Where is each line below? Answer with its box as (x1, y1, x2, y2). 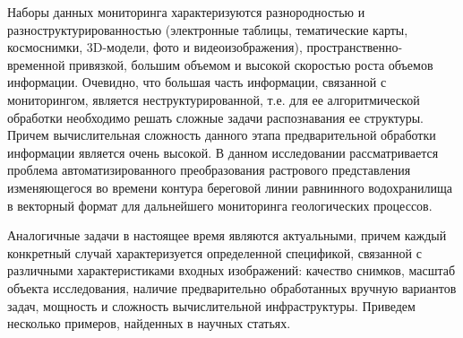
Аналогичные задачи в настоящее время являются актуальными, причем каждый (7, 226, 447, 245)
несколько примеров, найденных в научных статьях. (7, 314, 291, 333)
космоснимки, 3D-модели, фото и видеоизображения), (7, 38, 303, 56)
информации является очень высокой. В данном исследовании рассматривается (7, 143, 439, 161)
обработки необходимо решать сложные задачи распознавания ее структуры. (7, 108, 424, 126)
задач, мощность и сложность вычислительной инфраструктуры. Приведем (7, 296, 416, 315)
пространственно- (306, 38, 403, 56)
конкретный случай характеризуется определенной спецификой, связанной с (7, 243, 422, 262)
